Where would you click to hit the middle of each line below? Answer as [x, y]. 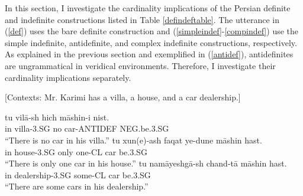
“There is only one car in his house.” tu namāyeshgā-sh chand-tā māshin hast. [146, 163]
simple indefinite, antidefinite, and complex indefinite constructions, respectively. [151, 42]
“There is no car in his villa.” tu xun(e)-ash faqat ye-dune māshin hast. [133, 140]
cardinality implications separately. [68, 77]
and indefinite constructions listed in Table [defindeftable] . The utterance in [142, 19]
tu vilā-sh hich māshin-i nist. [57, 117]
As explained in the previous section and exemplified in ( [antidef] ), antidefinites [149, 54]
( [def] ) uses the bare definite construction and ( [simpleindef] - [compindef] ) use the [152, 31]
